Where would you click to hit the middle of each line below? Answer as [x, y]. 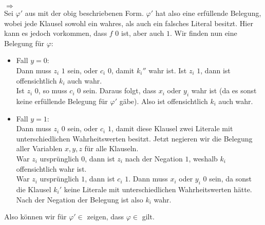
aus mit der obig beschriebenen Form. [84, 13]
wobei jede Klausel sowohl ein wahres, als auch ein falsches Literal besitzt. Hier [129, 23]
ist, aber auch [143, 33]
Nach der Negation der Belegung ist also [80, 199]
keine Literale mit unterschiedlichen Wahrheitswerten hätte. [158, 189]
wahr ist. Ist [168, 70]
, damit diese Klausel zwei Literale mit [172, 128]
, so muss [53, 90]
